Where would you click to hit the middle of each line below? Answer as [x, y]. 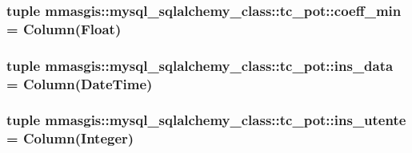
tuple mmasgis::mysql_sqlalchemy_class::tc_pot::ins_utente [206, 120]
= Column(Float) [64, 28]
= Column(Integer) [70, 138]
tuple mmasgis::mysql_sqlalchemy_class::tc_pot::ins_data [200, 65]
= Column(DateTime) [80, 83]
